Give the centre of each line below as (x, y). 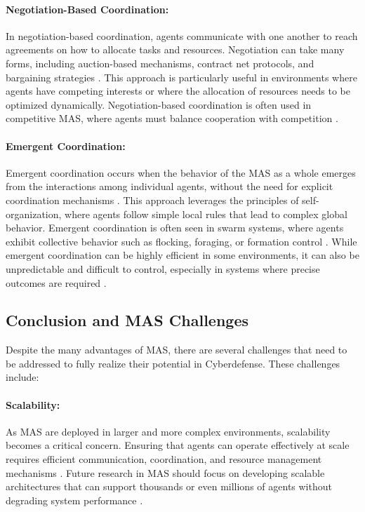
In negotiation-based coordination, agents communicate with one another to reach (182, 35)
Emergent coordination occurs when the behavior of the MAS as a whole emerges (181, 172)
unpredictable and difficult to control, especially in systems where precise (163, 268)
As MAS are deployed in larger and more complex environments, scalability (168, 431)
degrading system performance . (74, 500)
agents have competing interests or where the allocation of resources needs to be (178, 91)
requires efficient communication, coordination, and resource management (164, 459)
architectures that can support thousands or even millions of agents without (169, 486)
